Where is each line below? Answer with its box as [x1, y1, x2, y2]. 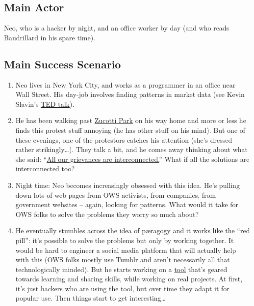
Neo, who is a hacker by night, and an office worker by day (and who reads [4, 23, 229, 33]
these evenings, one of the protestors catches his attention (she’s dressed [15, 134, 232, 145]
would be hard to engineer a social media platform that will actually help [15, 245, 236, 255]
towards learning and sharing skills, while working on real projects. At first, [15, 274, 243, 284]
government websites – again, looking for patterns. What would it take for [15, 199, 239, 210]
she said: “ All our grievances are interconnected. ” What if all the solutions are [15, 153, 250, 164]
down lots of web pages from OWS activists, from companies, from [15, 189, 216, 200]
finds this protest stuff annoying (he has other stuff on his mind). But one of [15, 124, 246, 135]
